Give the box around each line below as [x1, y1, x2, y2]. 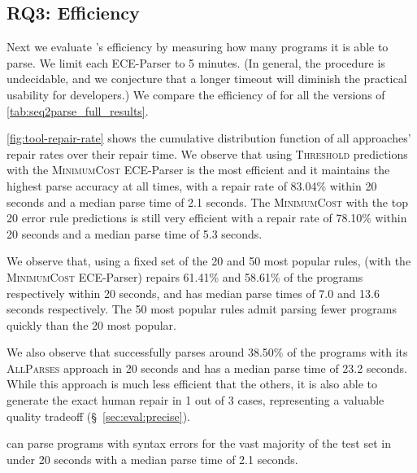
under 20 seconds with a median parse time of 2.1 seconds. [7, 450, 298, 467]
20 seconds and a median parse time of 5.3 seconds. [7, 225, 263, 242]
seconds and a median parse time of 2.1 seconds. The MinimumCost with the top [7, 193, 408, 210]
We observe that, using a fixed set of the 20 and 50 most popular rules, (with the [7, 252, 411, 269]
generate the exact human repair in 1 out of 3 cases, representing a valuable [7, 392, 384, 409]
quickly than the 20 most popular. [7, 316, 176, 333]
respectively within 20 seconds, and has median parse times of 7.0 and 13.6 [7, 284, 380, 301]
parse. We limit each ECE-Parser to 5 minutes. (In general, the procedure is [7, 54, 385, 71]
